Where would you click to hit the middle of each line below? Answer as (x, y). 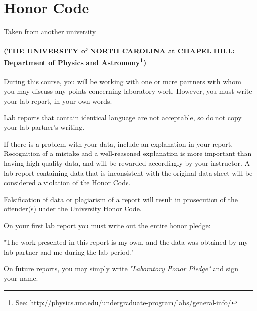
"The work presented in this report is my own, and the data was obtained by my (126, 242)
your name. (21, 278)
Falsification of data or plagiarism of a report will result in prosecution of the (121, 199)
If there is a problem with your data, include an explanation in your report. (119, 143)
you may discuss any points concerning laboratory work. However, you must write (128, 91)
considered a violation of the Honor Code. (67, 182)
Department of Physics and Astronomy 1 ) (75, 61)
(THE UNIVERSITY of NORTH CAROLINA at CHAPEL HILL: (120, 51)
